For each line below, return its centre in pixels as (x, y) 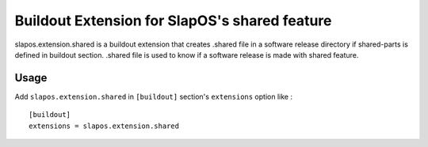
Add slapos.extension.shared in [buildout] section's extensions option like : (154, 96)
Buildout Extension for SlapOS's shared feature (173, 21)
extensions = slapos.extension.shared (104, 126)
